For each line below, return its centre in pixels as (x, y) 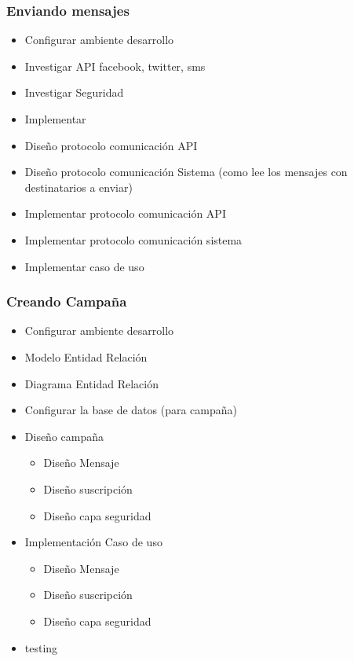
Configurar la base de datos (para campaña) (131, 410)
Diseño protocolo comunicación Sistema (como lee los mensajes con (186, 172)
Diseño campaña (64, 436)
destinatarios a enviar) (78, 187)
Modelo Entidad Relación (86, 356)
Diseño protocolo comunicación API (111, 145)
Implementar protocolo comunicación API (125, 213)
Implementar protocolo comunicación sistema (133, 239)
